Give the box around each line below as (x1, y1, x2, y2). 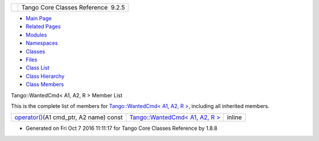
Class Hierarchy (25, 73, 65, 80)
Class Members (25, 81, 64, 88)
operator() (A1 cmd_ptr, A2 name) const (14, 113, 123, 122)
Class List (25, 64, 50, 71)
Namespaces (25, 40, 58, 47)
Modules (25, 31, 47, 38)
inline (226, 113, 242, 122)
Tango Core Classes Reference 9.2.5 (21, 4, 125, 11)
